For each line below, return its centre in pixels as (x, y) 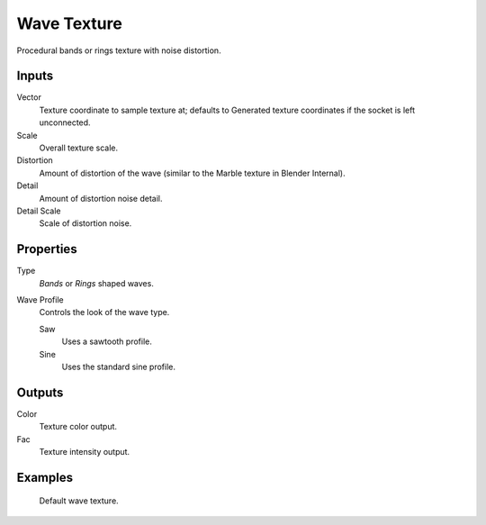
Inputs (35, 76)
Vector (29, 97)
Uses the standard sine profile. (118, 367)
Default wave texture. (79, 501)
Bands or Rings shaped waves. (97, 283)
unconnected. (65, 122)
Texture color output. (78, 427)
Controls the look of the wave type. (104, 312)
